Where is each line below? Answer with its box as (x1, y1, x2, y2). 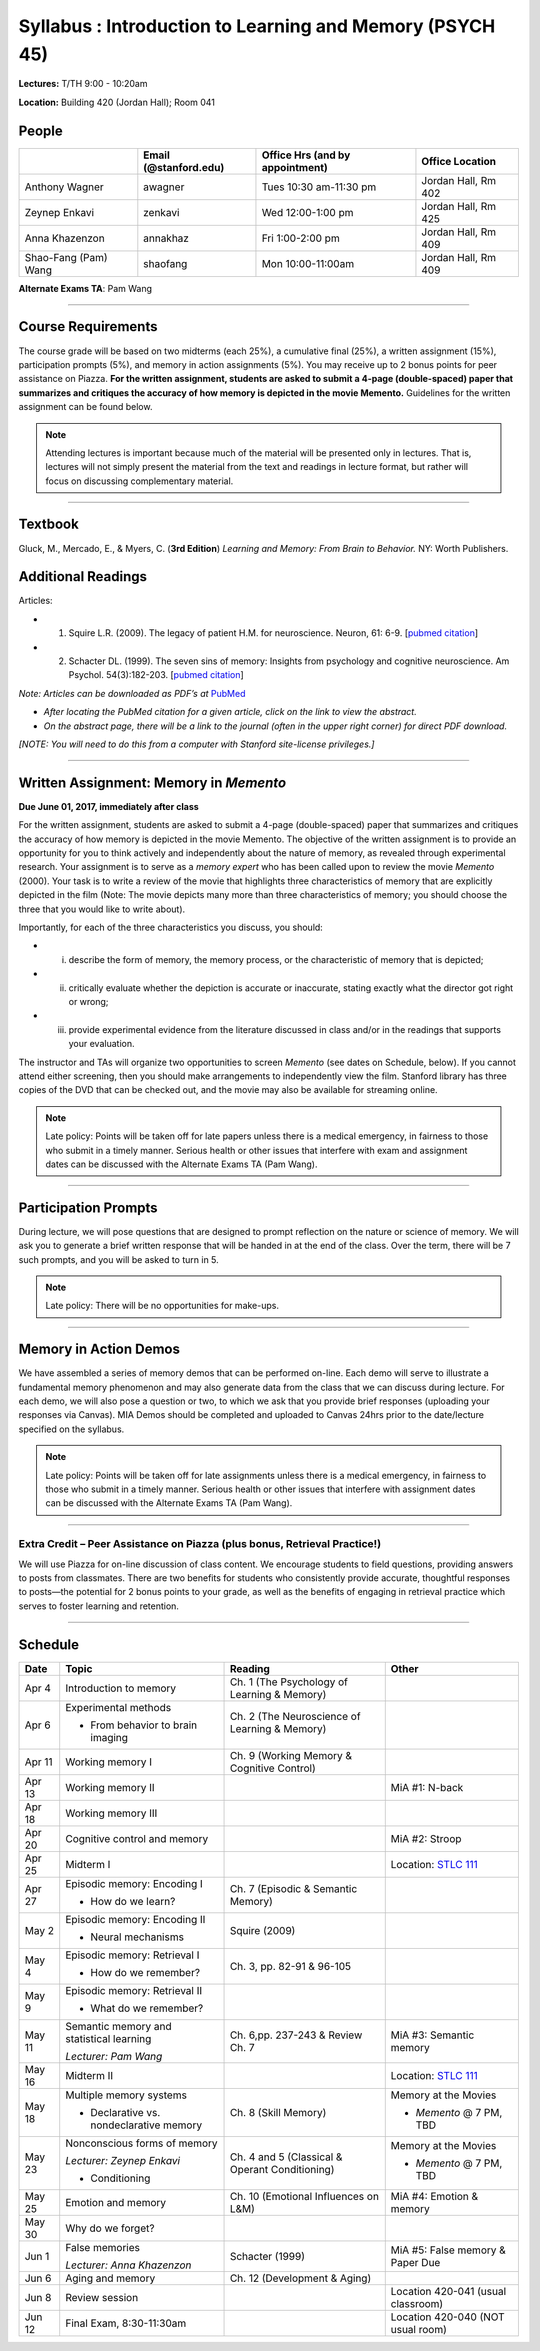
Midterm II (65, 2068, 114, 2082)
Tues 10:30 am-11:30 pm (261, 180, 377, 194)
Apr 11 (24, 1755, 54, 1769)
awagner (143, 180, 185, 194)
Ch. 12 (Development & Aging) (229, 2271, 372, 2285)
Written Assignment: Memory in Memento (18, 774, 287, 791)
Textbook (18, 516, 79, 533)
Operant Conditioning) (229, 2162, 335, 2176)
